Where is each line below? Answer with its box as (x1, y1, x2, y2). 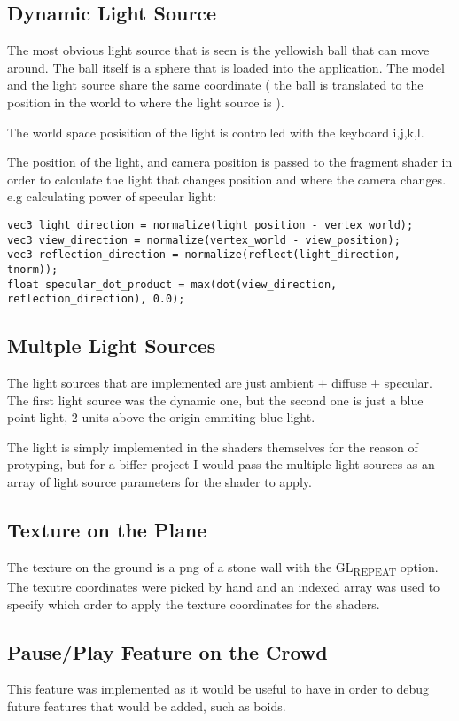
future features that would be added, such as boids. (7, 696, 286, 715)
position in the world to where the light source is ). (7, 92, 284, 111)
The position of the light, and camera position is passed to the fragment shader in (7, 153, 453, 171)
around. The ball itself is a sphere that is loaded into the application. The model (7, 58, 445, 76)
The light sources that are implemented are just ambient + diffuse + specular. (7, 373, 433, 392)
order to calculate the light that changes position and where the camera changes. (7, 169, 447, 188)
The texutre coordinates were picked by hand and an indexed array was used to (7, 576, 440, 595)
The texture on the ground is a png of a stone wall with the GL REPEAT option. (7, 557, 439, 578)
